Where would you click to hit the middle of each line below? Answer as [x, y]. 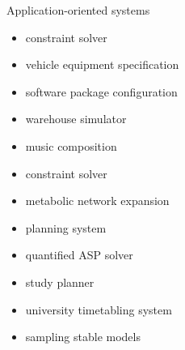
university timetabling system [99, 309]
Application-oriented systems [78, 10]
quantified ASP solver [79, 255]
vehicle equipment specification [102, 64]
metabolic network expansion [97, 201]
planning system [66, 227]
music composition [71, 145]
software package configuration [101, 91]
